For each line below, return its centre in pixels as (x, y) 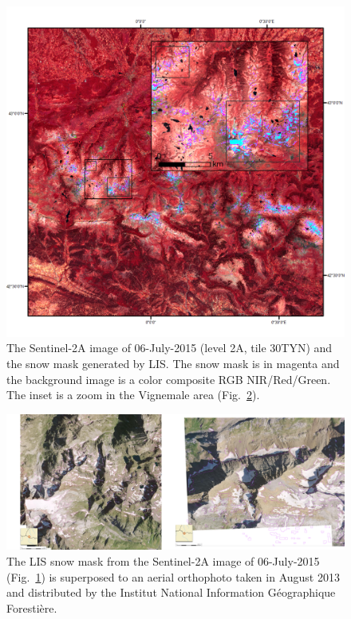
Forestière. (32, 607)
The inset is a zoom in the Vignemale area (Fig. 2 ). (133, 395)
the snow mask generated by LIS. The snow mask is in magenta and (173, 364)
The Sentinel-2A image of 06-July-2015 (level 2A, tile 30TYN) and (170, 348)
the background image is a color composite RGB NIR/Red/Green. (169, 379)
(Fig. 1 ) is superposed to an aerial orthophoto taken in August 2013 (173, 576)
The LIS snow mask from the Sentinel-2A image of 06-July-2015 (163, 561)
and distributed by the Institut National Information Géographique (171, 592)
